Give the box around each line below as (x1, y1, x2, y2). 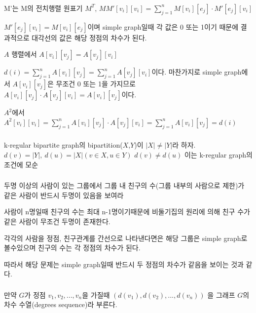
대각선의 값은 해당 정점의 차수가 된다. (32, 32, 147, 42)
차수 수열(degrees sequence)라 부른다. (4, 299, 117, 310)
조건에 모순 (4, 159, 38, 169)
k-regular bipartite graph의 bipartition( (4, 140, 123, 150)
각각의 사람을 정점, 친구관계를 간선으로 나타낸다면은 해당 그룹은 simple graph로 (4, 233, 248, 243)
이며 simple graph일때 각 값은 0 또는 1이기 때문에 (87, 21, 239, 32)
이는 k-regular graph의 (184, 150, 253, 160)
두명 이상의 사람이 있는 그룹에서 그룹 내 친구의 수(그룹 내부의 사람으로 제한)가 (4, 180, 245, 191)
